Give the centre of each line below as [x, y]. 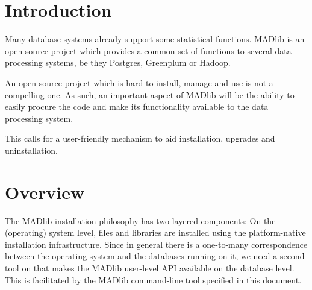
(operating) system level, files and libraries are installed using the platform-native [155, 232]
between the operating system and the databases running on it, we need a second [155, 256]
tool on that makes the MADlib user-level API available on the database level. [150, 267]
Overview [45, 191]
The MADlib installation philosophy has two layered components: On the [140, 220]
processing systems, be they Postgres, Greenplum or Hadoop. [118, 62]
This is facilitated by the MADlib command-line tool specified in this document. [153, 279]
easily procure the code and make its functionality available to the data [137, 106]
